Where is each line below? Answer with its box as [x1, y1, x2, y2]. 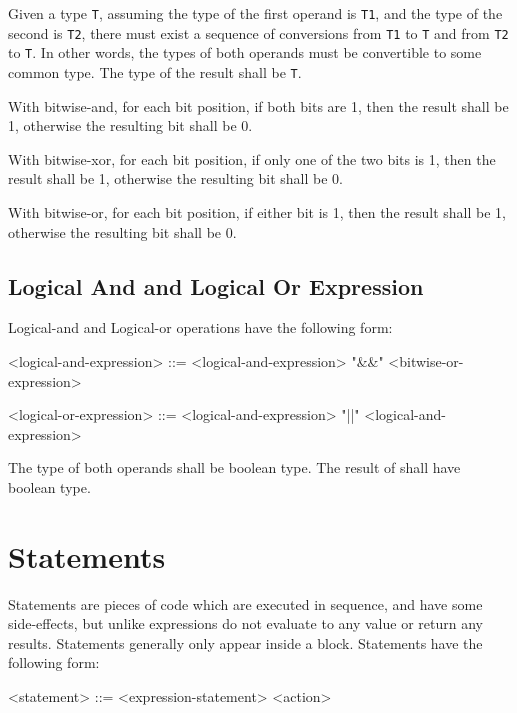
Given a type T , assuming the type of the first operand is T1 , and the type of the [8, 3, 503, 23]
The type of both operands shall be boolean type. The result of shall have [8, 457, 461, 478]
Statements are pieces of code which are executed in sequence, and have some [8, 593, 483, 614]
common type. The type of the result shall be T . [8, 61, 302, 82]
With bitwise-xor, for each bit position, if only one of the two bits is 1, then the [8, 148, 496, 169]
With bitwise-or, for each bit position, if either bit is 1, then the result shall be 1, [8, 202, 506, 222]
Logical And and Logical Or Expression [8, 270, 424, 301]
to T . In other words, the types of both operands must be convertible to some [8, 42, 482, 63]
